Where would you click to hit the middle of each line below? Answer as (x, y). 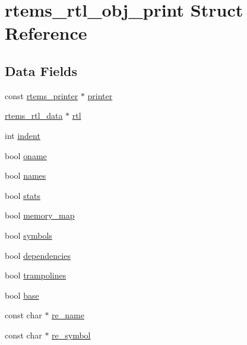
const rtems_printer (42, 95)
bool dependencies (38, 255)
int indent (23, 135)
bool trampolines (36, 275)
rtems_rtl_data (34, 115)
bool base (22, 295)
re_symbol (71, 335)
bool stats (23, 195)
